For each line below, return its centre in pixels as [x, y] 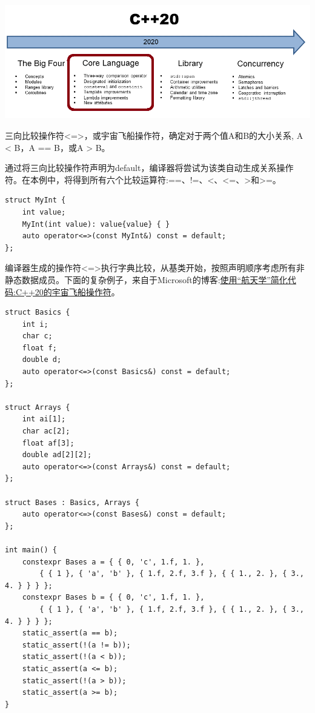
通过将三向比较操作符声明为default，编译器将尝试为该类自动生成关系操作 [149, 168]
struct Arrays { [38, 407]
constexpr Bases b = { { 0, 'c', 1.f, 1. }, [113, 598]
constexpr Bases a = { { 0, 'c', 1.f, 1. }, [113, 562]
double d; [42, 360]
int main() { [31, 550]
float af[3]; [48, 443]
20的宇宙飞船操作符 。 [77, 291]
